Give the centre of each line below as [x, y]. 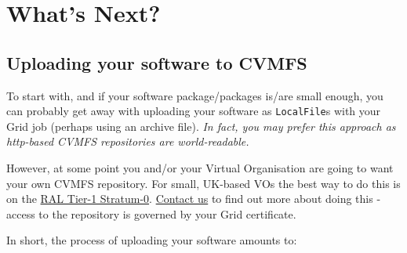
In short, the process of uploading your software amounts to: [152, 240]
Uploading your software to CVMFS [157, 62]
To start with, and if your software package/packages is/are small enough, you [195, 95]
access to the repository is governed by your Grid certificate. [151, 213]
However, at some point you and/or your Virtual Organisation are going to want [200, 168]
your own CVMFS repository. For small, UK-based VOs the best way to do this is [203, 183]
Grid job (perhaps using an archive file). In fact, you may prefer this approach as [201, 126]
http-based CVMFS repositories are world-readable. [128, 141]
